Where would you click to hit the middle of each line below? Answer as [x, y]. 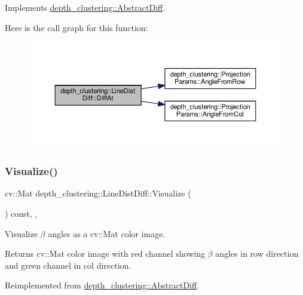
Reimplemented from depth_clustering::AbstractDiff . [102, 285]
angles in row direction [257, 253]
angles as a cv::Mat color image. [107, 233]
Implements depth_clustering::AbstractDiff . [85, 7]
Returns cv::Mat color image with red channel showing [105, 253]
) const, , [21, 213]
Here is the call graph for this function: [76, 27]
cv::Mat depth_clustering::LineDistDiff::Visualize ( [98, 193]
